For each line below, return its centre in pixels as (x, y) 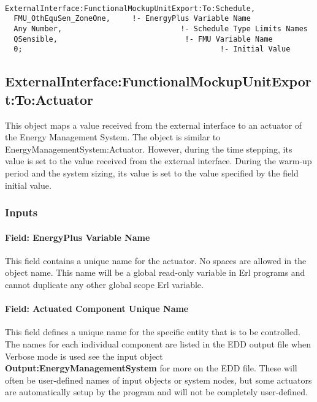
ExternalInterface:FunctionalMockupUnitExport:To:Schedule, (130, 8)
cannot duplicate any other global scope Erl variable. (104, 284)
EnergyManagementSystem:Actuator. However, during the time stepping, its (149, 149)
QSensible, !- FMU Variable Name (143, 39)
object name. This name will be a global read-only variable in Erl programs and (155, 272)
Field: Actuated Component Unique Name (97, 309)
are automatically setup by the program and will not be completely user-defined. (156, 392)
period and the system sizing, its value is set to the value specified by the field (152, 173)
